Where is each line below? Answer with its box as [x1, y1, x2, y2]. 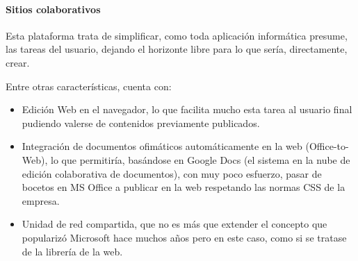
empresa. [22, 193, 60, 208]
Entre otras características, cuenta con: [6, 78, 172, 93]
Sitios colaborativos [6, 1, 101, 16]
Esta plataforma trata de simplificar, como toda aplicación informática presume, [6, 28, 348, 42]
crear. [6, 55, 30, 69]
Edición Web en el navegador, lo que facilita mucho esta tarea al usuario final [22, 102, 352, 117]
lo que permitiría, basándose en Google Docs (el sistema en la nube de [51, 152, 350, 167]
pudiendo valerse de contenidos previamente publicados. [22, 115, 260, 130]
